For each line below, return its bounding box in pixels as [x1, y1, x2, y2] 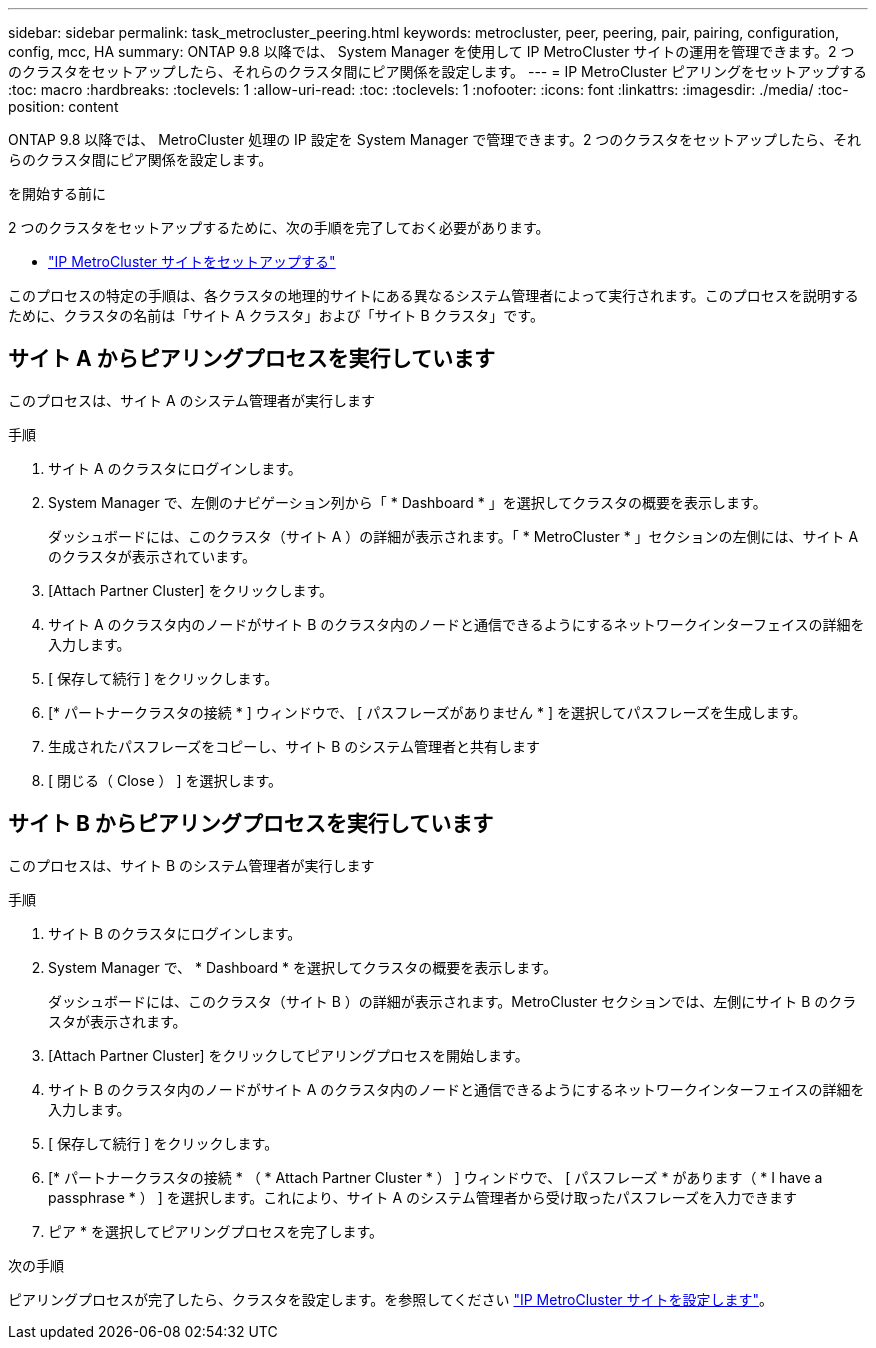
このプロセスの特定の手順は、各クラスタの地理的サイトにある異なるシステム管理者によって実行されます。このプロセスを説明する [8, 287, 859, 304]
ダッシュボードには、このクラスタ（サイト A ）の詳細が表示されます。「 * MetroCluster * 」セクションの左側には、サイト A [48, 527, 859, 545]
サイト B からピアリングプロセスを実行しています [8, 811, 494, 837]
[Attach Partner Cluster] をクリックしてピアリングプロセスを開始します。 [48, 1046, 529, 1064]
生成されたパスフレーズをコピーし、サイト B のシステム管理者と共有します [48, 737, 540, 755]
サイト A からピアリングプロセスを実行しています [8, 346, 495, 372]
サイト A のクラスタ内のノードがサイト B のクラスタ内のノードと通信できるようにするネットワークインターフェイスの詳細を [48, 615, 865, 633]
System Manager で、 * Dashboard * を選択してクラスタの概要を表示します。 [48, 958, 557, 976]
